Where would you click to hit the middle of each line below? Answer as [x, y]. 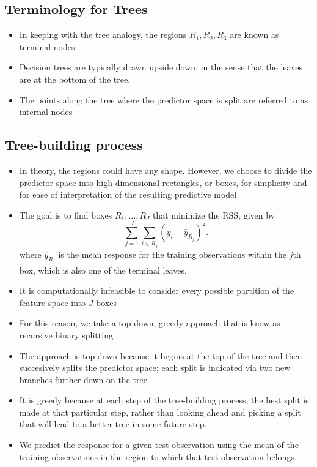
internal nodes [46, 112]
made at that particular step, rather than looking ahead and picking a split [160, 412]
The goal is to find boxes [66, 215]
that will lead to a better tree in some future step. [113, 424]
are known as [254, 35]
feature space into [53, 302]
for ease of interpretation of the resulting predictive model [128, 194]
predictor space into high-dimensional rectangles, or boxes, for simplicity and [163, 182]
